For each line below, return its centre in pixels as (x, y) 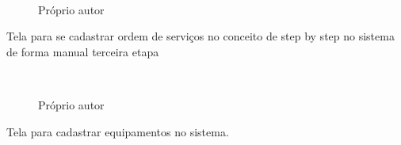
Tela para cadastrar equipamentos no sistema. (118, 131)
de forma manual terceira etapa (83, 51)
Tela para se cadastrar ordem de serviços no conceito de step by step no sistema (200, 36)
